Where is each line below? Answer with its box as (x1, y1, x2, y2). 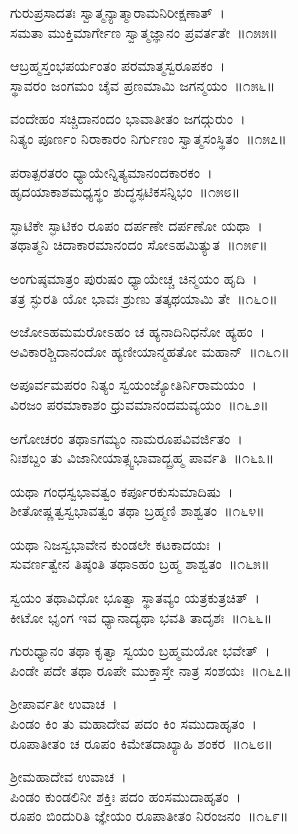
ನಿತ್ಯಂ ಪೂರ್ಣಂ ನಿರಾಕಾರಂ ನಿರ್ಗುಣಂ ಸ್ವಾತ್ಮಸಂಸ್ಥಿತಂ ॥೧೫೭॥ (10, 127, 287, 148)
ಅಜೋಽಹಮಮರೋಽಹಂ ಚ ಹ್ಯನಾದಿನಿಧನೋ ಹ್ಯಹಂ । (10, 321, 266, 342)
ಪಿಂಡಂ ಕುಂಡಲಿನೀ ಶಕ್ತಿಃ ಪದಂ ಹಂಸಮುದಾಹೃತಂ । (10, 785, 242, 806)
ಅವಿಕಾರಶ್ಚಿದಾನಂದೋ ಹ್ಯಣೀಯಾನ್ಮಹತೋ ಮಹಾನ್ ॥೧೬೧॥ (10, 340, 290, 361)
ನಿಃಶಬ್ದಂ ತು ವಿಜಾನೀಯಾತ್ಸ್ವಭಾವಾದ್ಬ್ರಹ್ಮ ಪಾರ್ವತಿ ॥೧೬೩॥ (10, 447, 275, 468)
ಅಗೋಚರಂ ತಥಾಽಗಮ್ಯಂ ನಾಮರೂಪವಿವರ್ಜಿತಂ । (10, 427, 243, 448)
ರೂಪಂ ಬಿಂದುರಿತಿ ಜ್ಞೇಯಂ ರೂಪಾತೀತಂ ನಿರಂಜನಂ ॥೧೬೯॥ (10, 805, 289, 826)
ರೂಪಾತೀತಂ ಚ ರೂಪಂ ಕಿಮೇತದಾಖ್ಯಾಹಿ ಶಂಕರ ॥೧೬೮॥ (10, 732, 273, 753)
